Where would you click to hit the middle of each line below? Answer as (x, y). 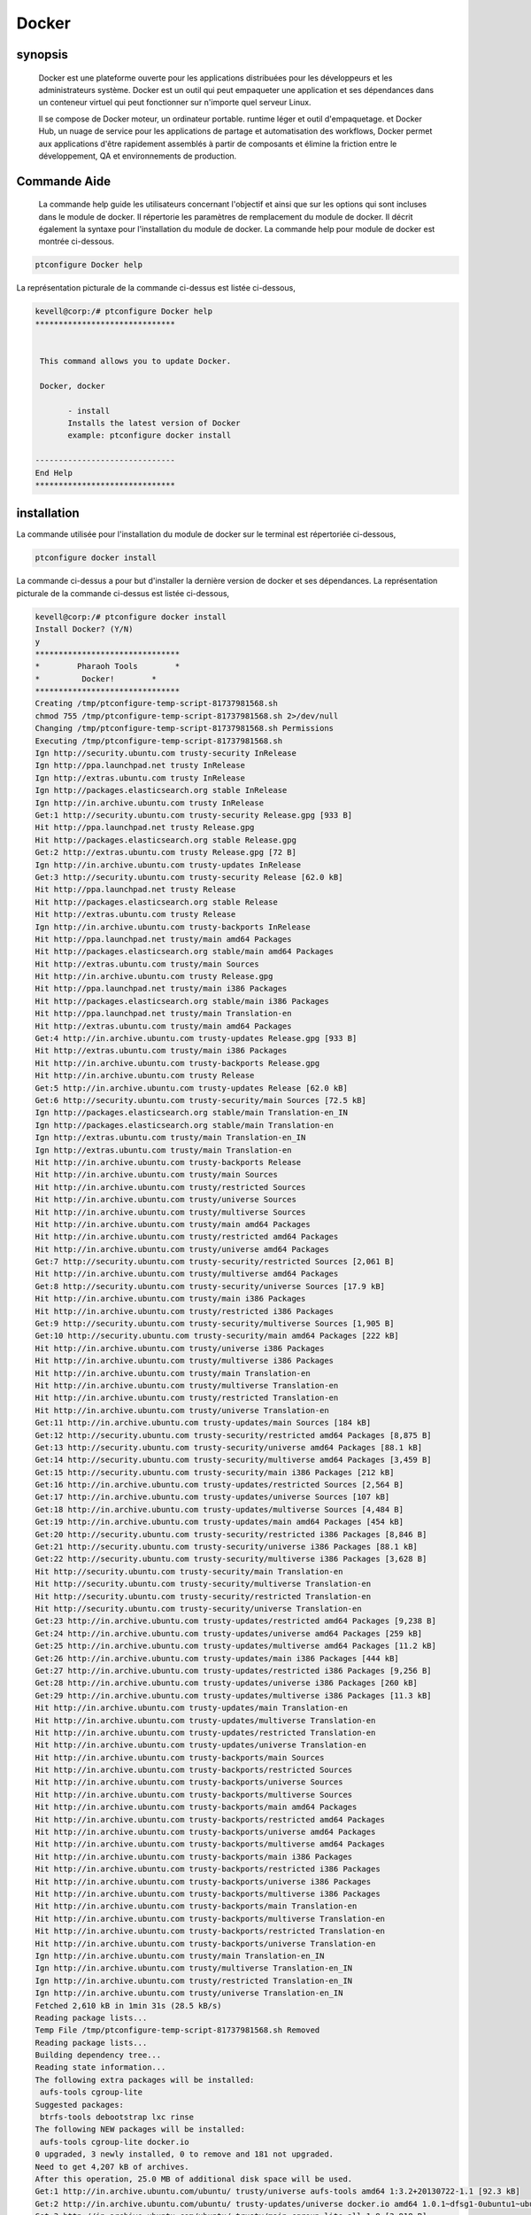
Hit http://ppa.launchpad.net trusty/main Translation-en (163, 1014)
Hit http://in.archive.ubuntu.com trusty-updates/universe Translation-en (201, 1745)
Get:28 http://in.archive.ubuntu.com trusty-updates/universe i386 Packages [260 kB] (226, 1683)
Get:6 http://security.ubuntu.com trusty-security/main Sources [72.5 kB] (201, 1100)
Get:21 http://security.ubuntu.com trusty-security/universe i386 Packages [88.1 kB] (226, 1547)
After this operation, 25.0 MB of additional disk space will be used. (194, 2179)
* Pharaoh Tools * (108, 666)
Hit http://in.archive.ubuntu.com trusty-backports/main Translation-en (196, 1906)
